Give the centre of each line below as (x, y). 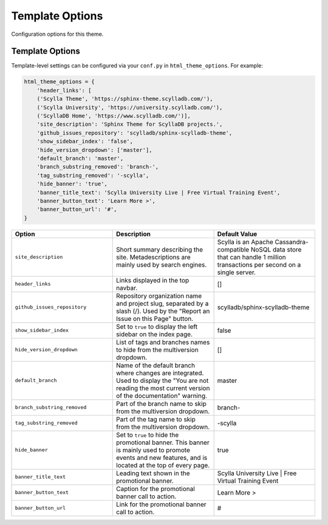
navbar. (127, 287)
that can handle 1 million (252, 257)
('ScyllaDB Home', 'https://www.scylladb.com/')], (114, 116)
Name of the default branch (156, 365)
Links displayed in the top (153, 280)
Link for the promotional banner (161, 504)
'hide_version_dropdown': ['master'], (94, 150)
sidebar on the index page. (155, 334)
